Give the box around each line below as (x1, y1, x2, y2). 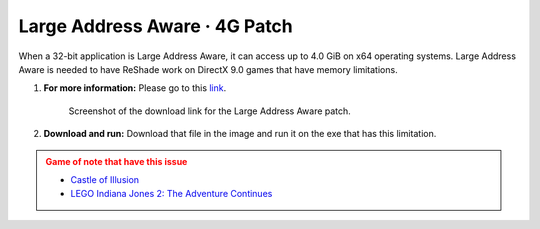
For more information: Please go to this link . (43, 82, 227, 94)
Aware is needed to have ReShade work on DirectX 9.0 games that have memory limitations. (18, 63, 399, 75)
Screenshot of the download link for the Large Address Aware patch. (68, 105, 352, 117)
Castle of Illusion (70, 173, 140, 185)
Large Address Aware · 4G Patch (18, 15, 294, 37)
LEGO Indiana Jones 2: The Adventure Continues (70, 188, 273, 200)
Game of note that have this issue (45, 155, 188, 167)
